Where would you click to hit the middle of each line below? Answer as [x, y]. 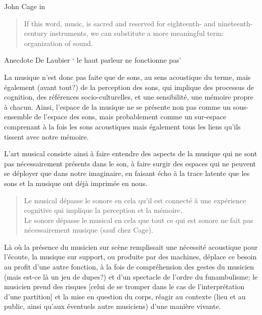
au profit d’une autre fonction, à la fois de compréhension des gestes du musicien [129, 267]
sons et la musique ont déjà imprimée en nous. [76, 183]
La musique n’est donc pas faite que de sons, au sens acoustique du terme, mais [127, 77]
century [36, 33]
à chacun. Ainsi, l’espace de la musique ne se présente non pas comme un [118, 106]
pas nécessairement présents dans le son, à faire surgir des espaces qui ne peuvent [130, 163]
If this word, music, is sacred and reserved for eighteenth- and [120, 23]
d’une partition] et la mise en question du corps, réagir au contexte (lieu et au [125, 296]
